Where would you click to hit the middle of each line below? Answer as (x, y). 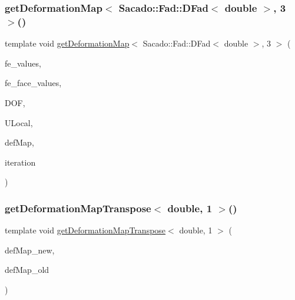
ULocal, (19, 122)
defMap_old (27, 270)
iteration (20, 162)
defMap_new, (30, 250)
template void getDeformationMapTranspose (85, 230)
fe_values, (23, 63)
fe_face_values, (33, 83)
